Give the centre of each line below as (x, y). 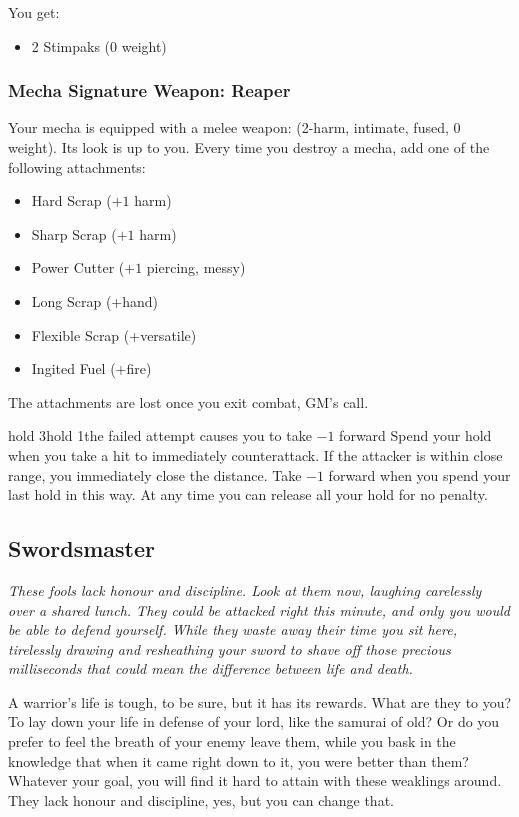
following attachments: (77, 166)
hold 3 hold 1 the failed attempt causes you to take (160, 435)
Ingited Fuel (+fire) (91, 368)
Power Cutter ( (78, 267)
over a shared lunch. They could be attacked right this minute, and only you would (259, 609)
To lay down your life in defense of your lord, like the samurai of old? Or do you (254, 721)
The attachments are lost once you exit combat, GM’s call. (188, 401)
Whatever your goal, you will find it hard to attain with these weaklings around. (255, 780)
